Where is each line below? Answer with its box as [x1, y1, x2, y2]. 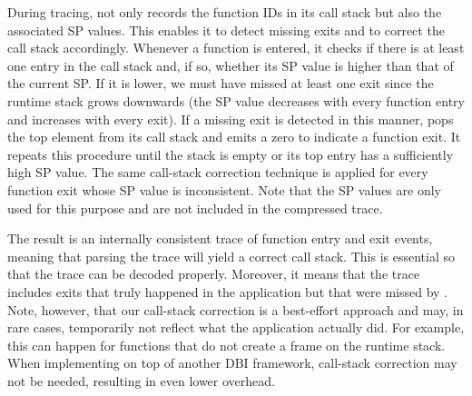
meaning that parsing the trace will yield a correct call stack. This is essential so [7, 246, 455, 265]
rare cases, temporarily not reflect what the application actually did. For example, [7, 318, 465, 337]
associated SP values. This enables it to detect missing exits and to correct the [7, 20, 445, 39]
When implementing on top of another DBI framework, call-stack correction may [7, 353, 457, 372]
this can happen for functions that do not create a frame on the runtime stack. [7, 335, 446, 354]
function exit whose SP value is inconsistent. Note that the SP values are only [7, 180, 441, 199]
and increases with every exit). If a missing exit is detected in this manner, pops [7, 109, 454, 128]
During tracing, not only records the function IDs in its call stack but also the [7, 3, 442, 21]
